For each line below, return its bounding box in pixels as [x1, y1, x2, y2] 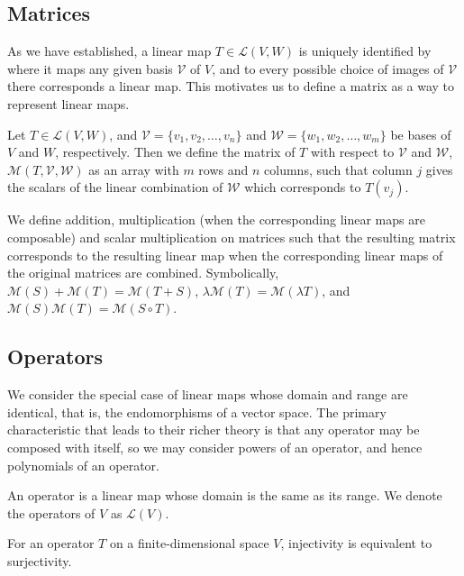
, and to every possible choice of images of [212, 59, 444, 78]
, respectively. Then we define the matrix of [55, 142, 296, 161]
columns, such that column [264, 160, 413, 178]
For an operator [7, 534, 95, 553]
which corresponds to [244, 178, 361, 197]
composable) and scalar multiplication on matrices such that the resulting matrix [7, 227, 456, 246]
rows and [198, 160, 249, 178]
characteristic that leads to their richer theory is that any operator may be [7, 420, 420, 439]
